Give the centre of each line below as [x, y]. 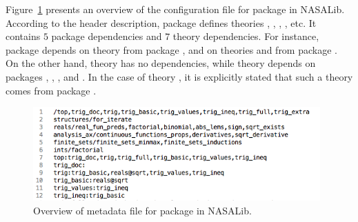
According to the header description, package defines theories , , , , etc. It [161, 22]
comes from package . [51, 90]
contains [23, 36]
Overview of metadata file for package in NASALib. [142, 210]
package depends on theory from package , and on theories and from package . [171, 49]
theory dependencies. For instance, [246, 36]
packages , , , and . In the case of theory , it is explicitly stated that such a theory [179, 76]
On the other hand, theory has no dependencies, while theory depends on [161, 63]
